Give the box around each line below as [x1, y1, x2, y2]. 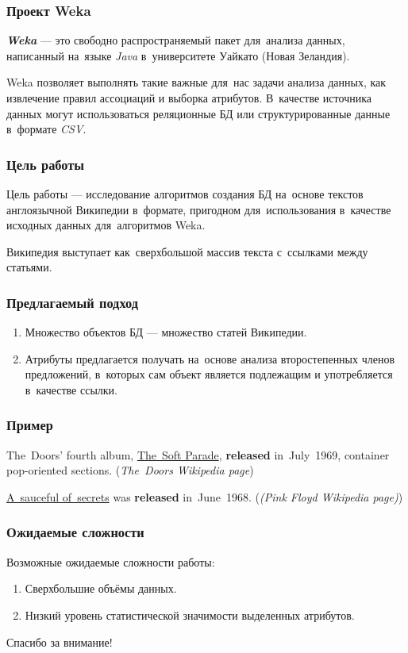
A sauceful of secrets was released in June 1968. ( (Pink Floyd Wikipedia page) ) [6, 488, 403, 505]
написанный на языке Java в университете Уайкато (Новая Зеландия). [6, 47, 350, 63]
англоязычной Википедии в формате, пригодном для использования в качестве [6, 201, 391, 217]
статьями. [6, 259, 52, 275]
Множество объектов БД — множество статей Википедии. [25, 324, 307, 340]
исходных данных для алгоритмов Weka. [6, 217, 206, 233]
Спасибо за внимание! [6, 633, 113, 650]
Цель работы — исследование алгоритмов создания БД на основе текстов [6, 186, 364, 202]
